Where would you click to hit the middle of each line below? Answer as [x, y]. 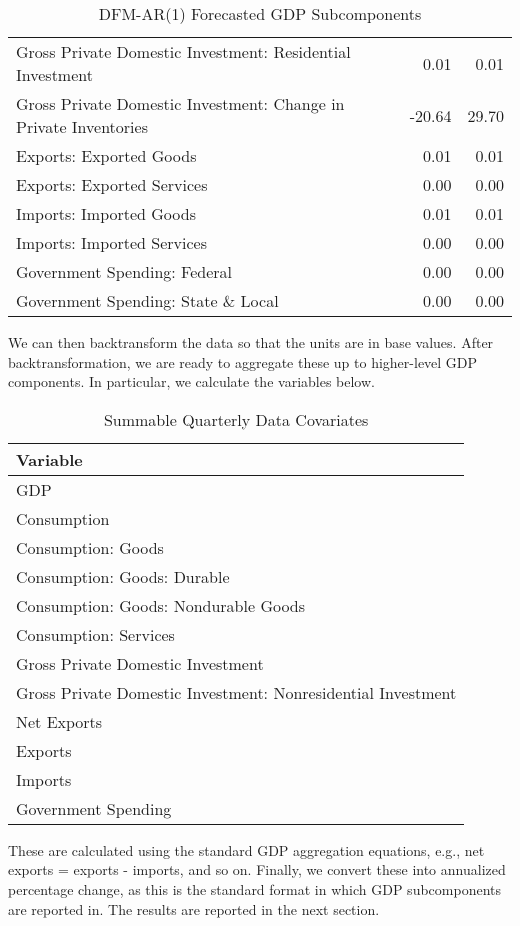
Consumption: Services [95, 634]
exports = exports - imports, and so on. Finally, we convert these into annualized [257, 869]
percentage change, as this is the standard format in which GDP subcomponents [255, 888]
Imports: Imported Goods [106, 213]
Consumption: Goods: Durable [123, 576]
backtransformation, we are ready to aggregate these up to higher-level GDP [243, 361]
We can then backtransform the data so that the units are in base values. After [251, 342]
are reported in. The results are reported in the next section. [194, 908]
